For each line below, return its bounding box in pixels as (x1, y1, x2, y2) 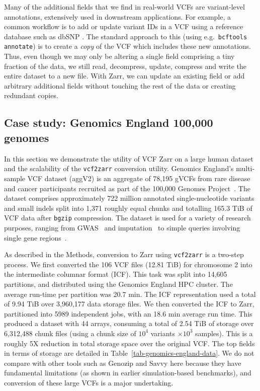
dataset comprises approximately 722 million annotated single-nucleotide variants (4, 193, 254, 203)
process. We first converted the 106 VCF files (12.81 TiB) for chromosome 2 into (4, 259, 252, 269)
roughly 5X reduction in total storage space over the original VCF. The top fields (4, 338, 255, 348)
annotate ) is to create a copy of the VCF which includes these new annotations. (4, 41, 251, 51)
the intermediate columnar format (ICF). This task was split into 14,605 (4, 269, 227, 279)
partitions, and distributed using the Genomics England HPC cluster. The (4, 278, 233, 289)
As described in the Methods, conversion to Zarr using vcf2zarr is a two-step (4, 249, 244, 260)
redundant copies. (4, 90, 58, 101)
